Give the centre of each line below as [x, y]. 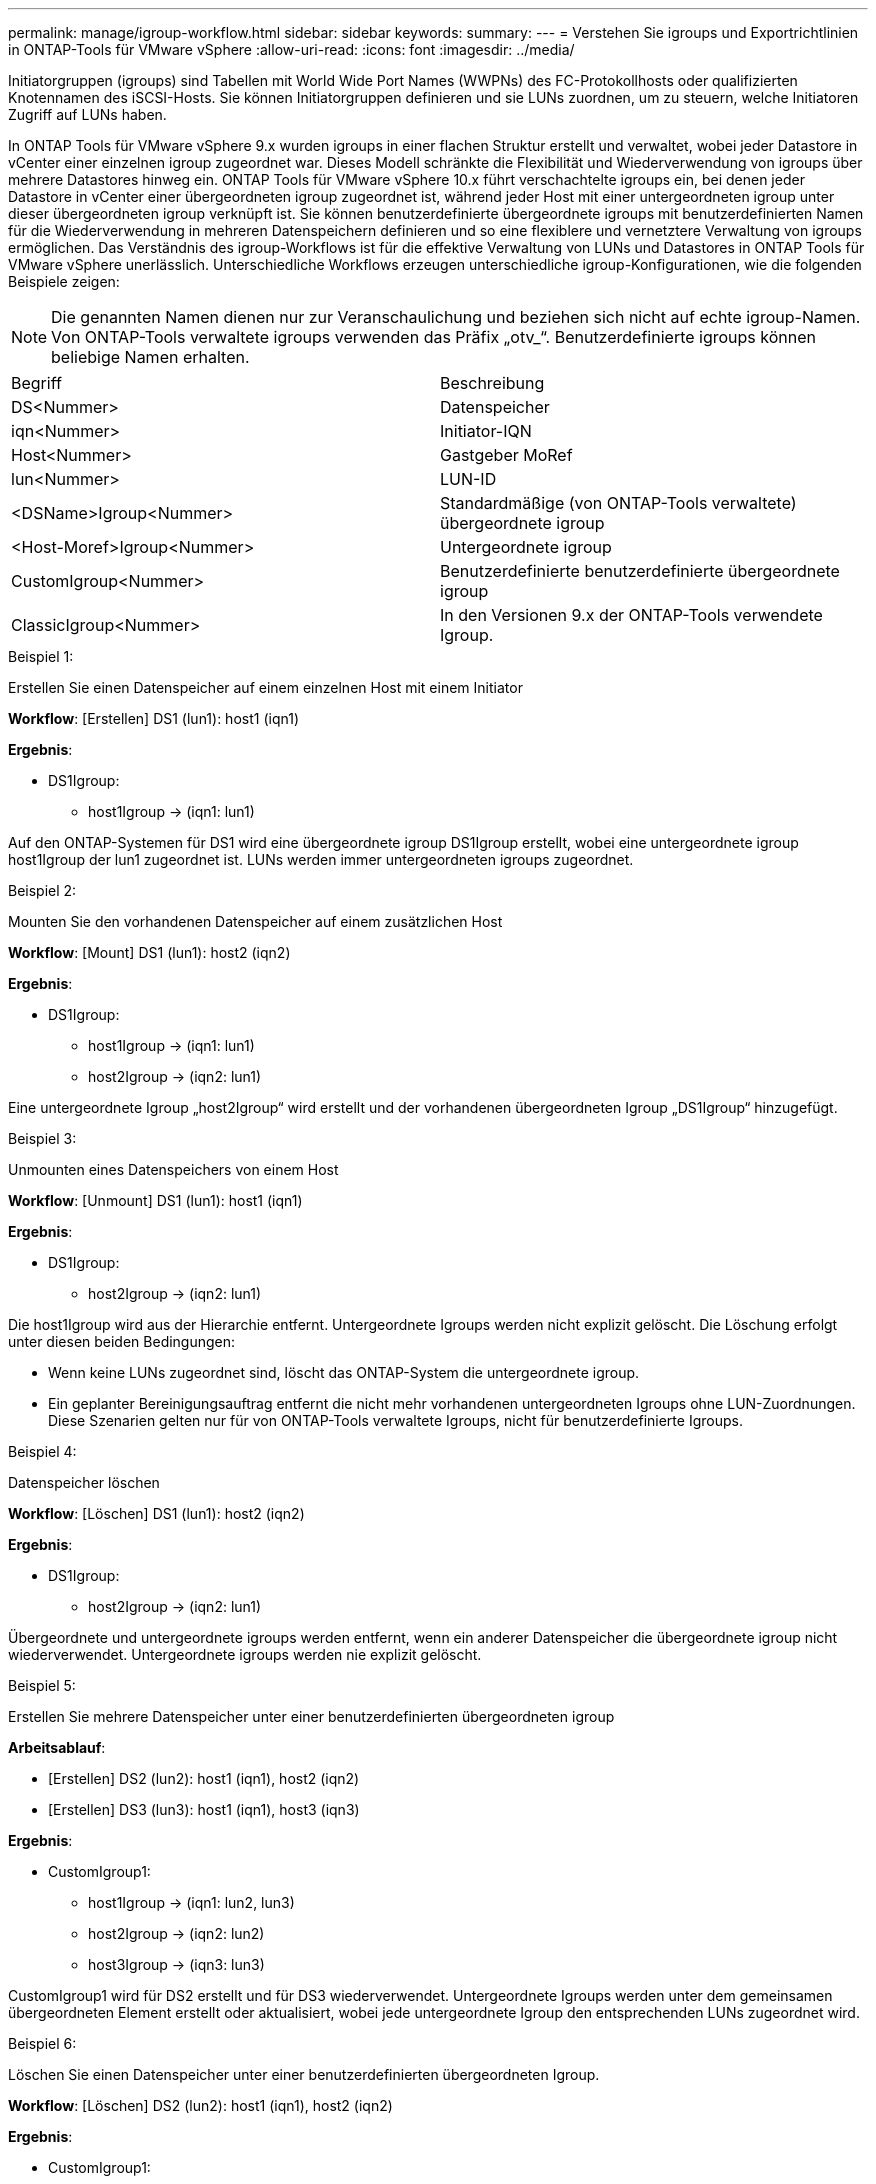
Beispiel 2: [42, 890]
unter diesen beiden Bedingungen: [122, 1341]
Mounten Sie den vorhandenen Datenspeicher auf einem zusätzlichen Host [255, 921]
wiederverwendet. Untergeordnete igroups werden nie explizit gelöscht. [245, 1654]
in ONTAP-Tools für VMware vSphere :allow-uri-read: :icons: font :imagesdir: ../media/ [291, 49]
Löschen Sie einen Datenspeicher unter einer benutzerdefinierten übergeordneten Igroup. [304, 2074]
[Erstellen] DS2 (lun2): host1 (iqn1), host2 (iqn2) [204, 1778]
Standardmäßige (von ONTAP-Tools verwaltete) [618, 503]
